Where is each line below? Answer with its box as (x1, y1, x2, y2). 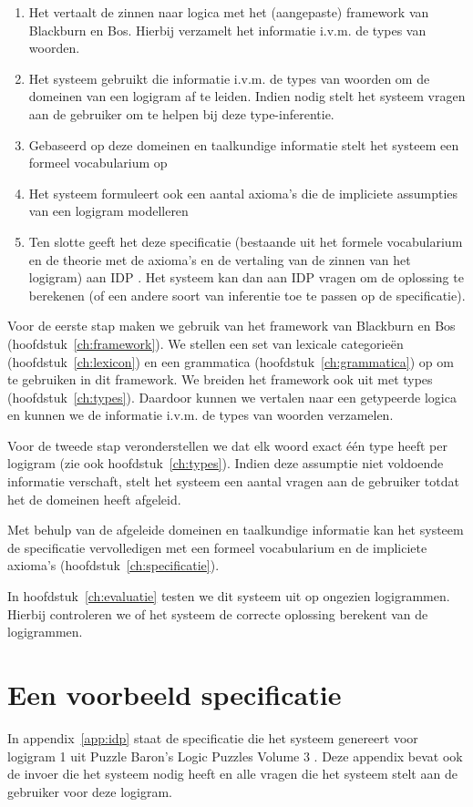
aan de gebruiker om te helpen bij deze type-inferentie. (28, 104, 334, 123)
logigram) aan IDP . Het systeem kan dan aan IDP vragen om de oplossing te (28, 268, 464, 287)
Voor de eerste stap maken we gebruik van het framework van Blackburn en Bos (7, 316, 456, 335)
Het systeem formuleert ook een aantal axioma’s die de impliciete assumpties (28, 183, 458, 202)
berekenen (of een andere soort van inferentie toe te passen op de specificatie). (28, 285, 466, 304)
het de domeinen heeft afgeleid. (7, 489, 181, 508)
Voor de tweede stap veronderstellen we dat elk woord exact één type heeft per (7, 435, 447, 455)
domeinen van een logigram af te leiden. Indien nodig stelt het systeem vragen (28, 87, 466, 106)
